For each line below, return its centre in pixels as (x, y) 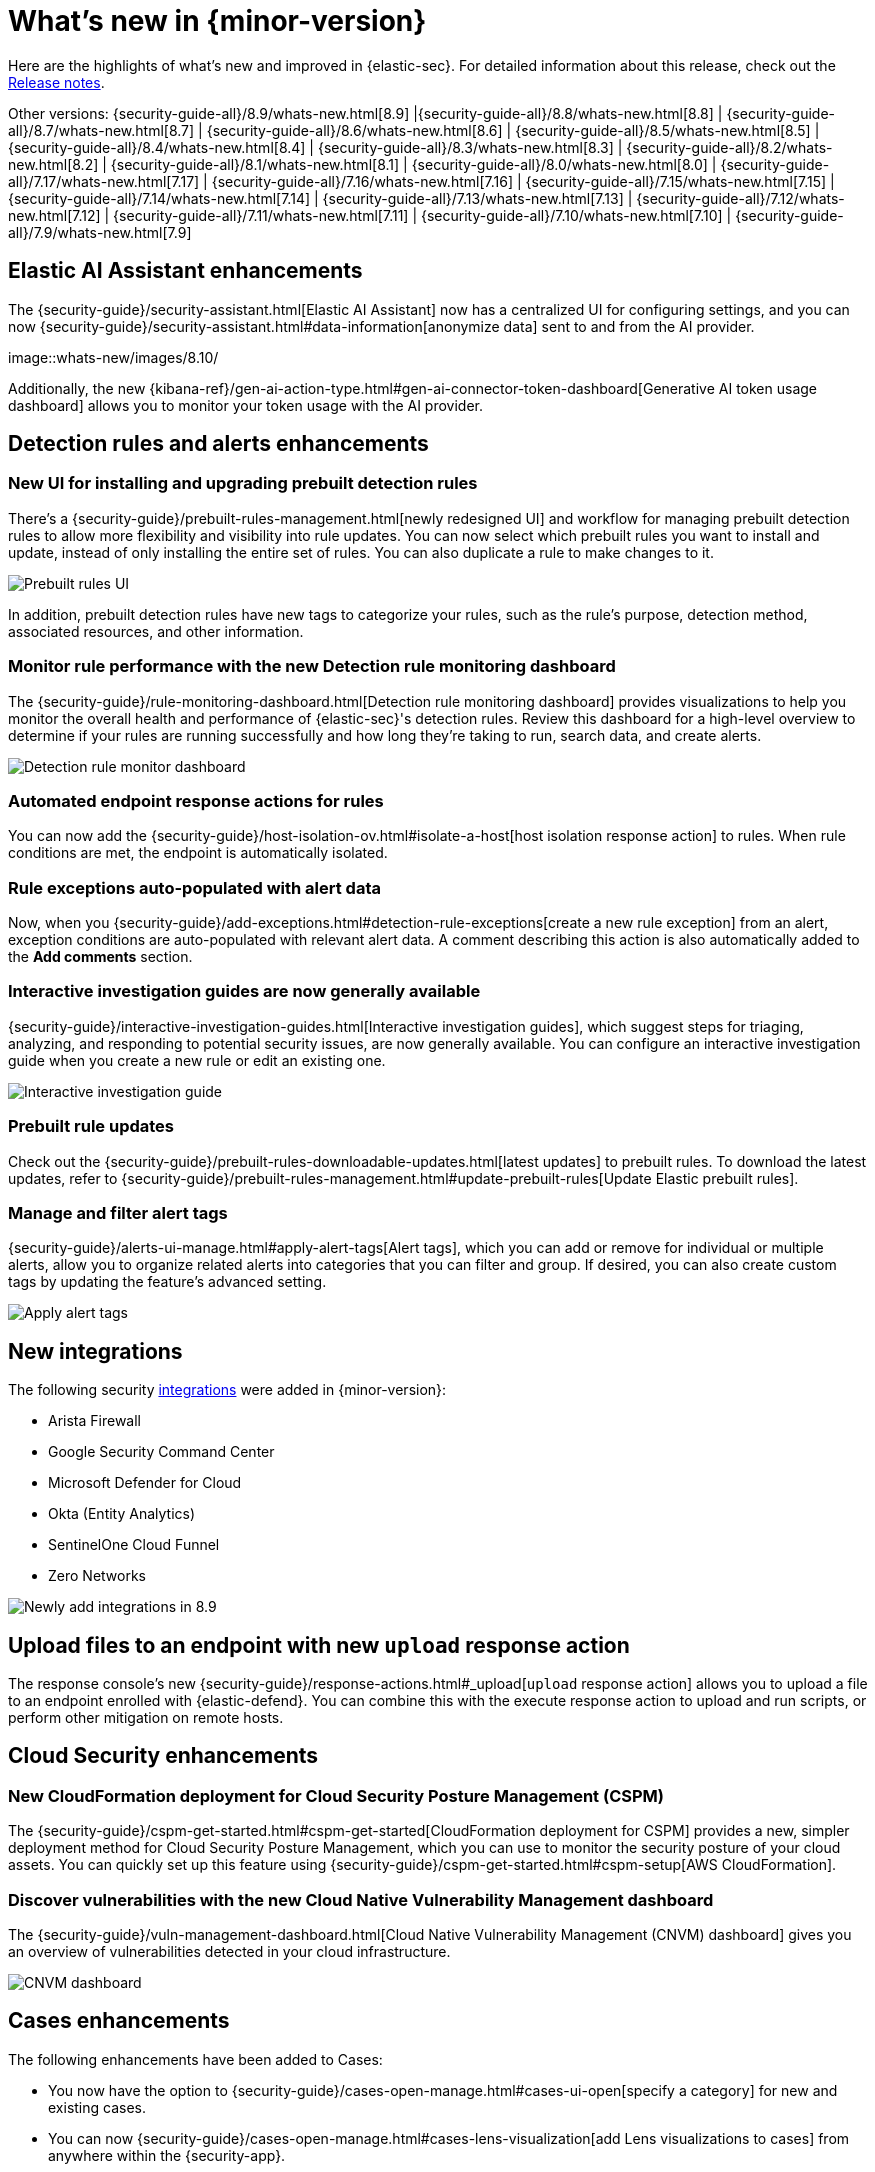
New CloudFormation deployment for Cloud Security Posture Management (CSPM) (336, 1795)
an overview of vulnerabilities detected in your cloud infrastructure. (229, 1951)
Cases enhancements (119, 2021)
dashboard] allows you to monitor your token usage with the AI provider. (246, 405)
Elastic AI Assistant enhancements (185, 271)
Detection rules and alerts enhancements (218, 444)
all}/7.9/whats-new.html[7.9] (100, 232)
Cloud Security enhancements (163, 1756)
